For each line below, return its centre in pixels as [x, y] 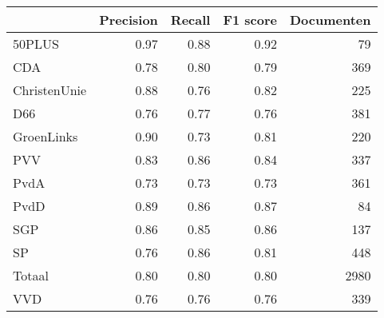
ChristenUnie [50, 90]
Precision [129, 20]
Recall [190, 20]
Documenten [330, 20]
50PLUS [36, 44]
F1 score [250, 20]
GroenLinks [46, 136]
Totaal [31, 275]
